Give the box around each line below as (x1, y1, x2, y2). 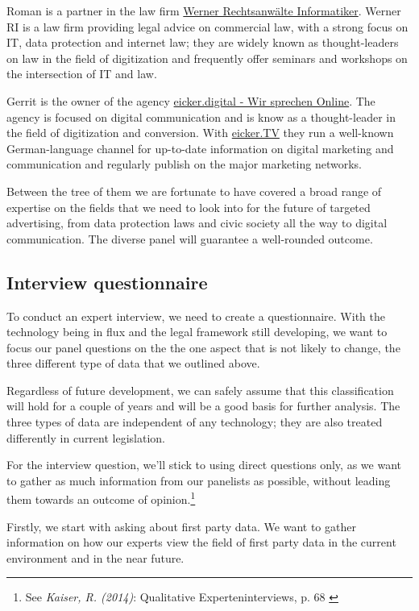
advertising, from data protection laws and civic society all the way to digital (6, 214, 388, 231)
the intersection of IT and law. (6, 65, 157, 82)
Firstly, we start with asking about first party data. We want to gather (6, 517, 356, 534)
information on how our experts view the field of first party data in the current (6, 534, 396, 551)
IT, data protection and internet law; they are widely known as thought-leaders (6, 34, 399, 51)
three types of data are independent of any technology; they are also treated (6, 414, 383, 430)
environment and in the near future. (6, 549, 185, 566)
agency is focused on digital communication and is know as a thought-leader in (6, 108, 396, 125)
